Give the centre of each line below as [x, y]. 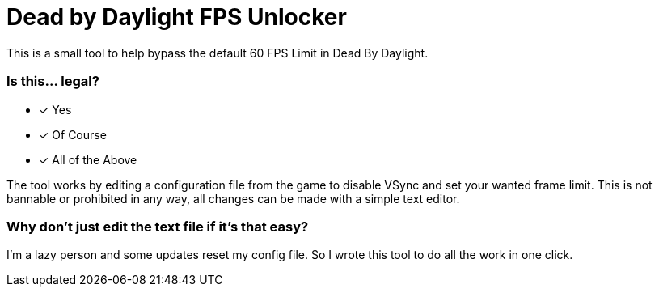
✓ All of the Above [88, 159]
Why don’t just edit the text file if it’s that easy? [158, 226]
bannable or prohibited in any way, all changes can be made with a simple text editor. [233, 198]
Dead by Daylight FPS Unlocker [177, 17]
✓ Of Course [73, 134]
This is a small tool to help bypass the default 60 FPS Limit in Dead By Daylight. [218, 53]
